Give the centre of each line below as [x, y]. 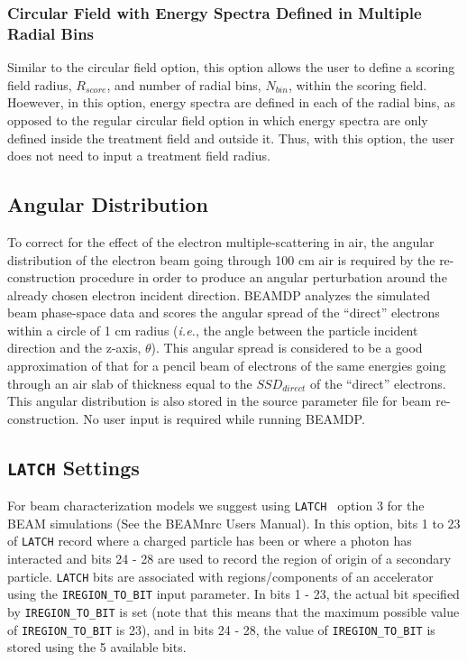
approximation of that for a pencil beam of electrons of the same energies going [227, 366]
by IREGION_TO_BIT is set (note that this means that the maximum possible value [233, 612]
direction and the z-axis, [74, 348]
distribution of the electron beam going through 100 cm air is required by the [221, 259]
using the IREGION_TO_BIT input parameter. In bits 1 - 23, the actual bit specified [233, 594]
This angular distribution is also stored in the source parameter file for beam [220, 401]
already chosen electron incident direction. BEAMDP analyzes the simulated [219, 294]
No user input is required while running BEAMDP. [224, 418]
